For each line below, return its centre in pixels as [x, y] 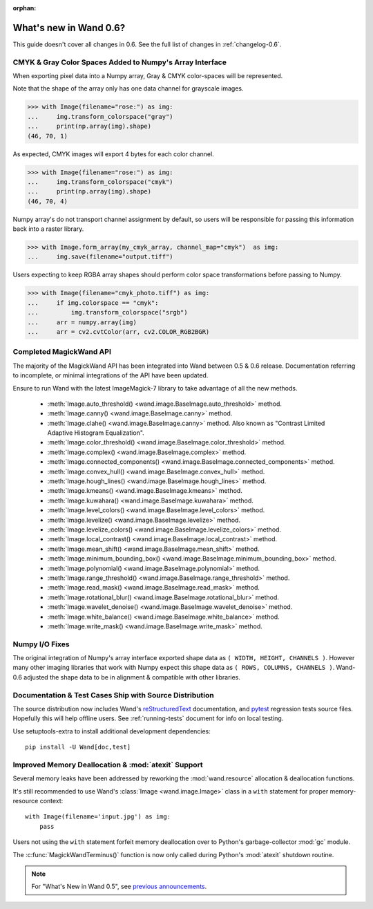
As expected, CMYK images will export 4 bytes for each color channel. [113, 154]
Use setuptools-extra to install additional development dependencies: [112, 731]
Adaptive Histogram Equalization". [96, 433]
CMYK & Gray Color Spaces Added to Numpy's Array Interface [120, 62]
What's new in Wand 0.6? [69, 28]
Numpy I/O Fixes [41, 644]
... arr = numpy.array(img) [82, 322]
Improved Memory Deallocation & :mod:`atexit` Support [108, 765]
